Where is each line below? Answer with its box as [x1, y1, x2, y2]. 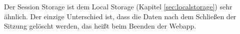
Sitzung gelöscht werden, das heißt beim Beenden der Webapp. [4, 21, 196, 31]
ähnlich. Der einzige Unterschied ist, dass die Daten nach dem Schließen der [4, 11, 236, 21]
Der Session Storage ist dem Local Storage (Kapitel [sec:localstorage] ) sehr [4, 1, 232, 11]
